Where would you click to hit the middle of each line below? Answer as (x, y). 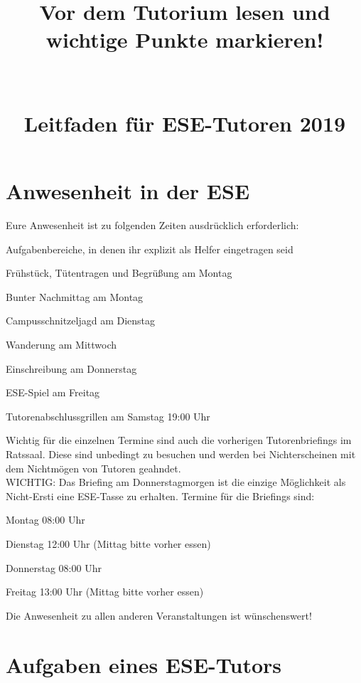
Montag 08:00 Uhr (45, 520)
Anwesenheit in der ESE (128, 191)
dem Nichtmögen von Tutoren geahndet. (93, 468)
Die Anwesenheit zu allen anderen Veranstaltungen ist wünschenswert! (159, 615)
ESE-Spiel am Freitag (53, 392)
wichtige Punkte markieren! (185, 39)
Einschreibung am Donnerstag (71, 368)
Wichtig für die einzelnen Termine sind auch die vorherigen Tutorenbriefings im (179, 440)
